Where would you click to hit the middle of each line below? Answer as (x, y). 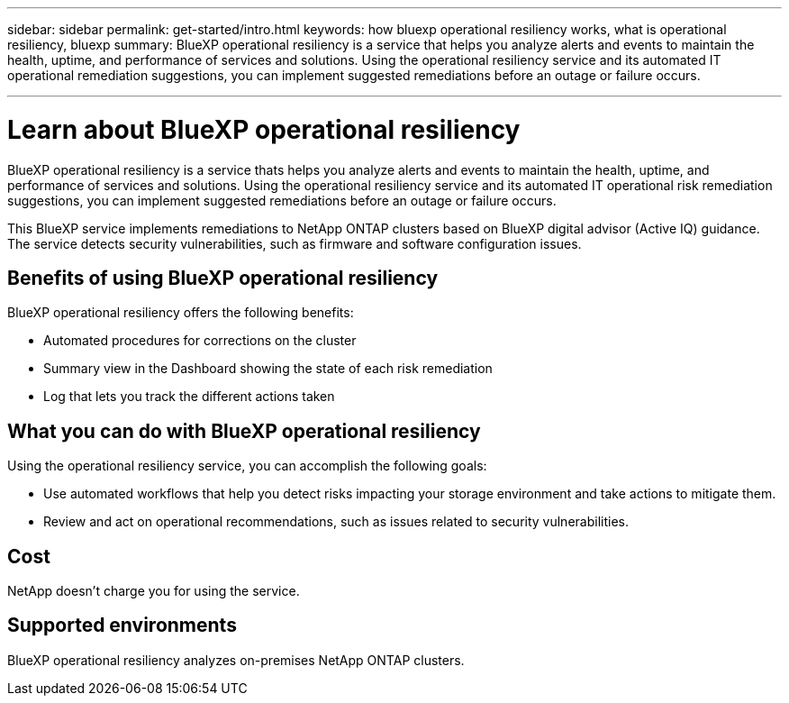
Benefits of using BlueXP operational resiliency (223, 278)
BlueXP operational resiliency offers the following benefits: (181, 313)
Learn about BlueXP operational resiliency (264, 129)
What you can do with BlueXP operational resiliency (244, 431)
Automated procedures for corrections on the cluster (200, 341)
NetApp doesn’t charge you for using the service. (154, 591)
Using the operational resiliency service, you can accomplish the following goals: (247, 466)
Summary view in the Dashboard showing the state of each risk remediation (268, 369)
